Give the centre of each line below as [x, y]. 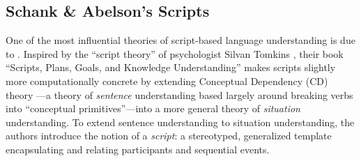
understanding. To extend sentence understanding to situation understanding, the [180, 122]
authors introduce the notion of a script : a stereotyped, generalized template [169, 136]
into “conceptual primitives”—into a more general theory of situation [153, 108]
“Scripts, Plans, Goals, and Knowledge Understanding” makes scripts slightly [171, 67]
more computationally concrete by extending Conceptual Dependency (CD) [167, 80]
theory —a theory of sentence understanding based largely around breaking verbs [179, 94]
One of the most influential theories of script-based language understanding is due [180, 40]
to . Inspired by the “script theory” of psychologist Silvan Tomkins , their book [175, 53]
